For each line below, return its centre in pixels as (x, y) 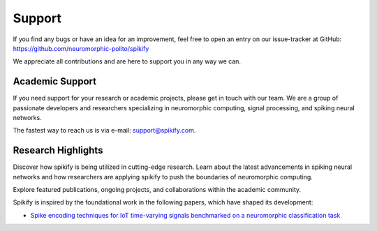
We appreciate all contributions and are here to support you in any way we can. (127, 61)
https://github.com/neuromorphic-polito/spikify (81, 48)
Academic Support (55, 81)
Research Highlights (58, 150)
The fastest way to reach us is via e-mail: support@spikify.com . (104, 131)
